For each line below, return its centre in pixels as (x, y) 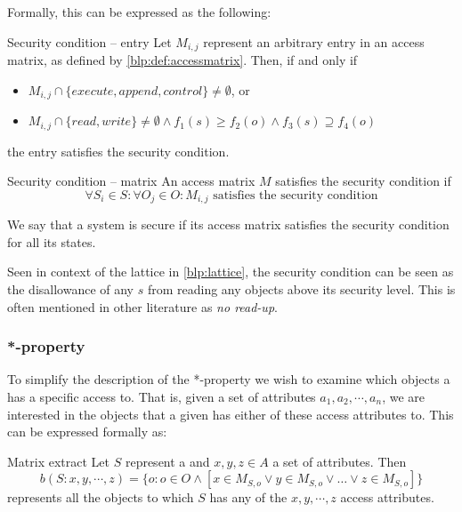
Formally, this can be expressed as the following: (139, 12)
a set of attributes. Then (340, 461)
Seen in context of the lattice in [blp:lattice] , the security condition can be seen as (231, 272)
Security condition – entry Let (89, 41)
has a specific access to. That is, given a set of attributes (162, 396)
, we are (403, 396)
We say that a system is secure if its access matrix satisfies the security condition (228, 224)
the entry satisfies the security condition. (118, 151)
